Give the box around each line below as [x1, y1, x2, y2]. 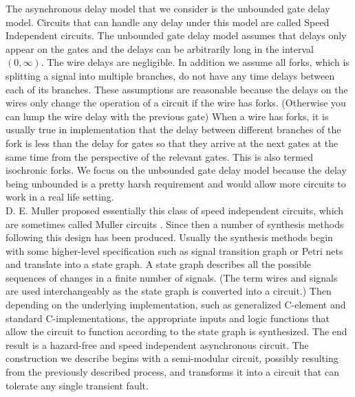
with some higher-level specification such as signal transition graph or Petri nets [6, 243, 343, 258]
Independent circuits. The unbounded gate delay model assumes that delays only [6, 28, 347, 43]
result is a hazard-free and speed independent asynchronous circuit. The [6, 337, 309, 352]
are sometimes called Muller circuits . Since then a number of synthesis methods [6, 216, 344, 231]
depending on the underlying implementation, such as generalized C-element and [6, 297, 346, 312]
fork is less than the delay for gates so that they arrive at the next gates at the [6, 135, 338, 150]
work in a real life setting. [6, 190, 114, 204]
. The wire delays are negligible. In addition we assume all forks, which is [41, 55, 349, 69]
